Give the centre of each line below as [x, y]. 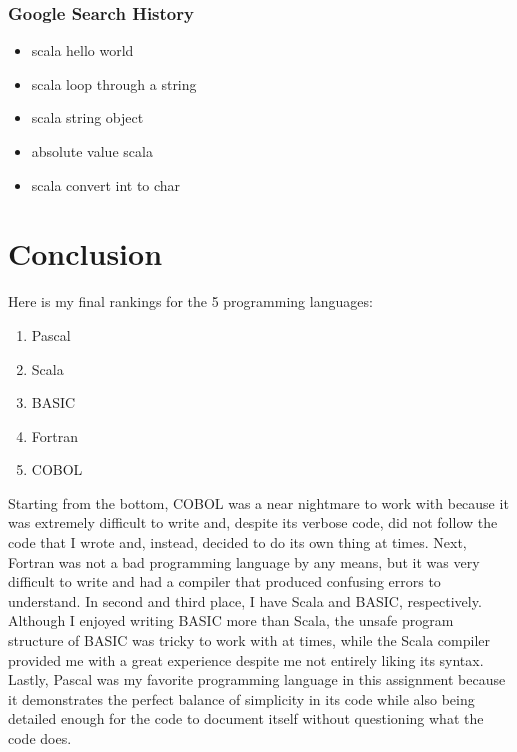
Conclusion [85, 253]
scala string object [87, 117]
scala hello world [82, 50]
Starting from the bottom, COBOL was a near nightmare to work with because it [258, 502]
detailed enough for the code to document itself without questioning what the [246, 718]
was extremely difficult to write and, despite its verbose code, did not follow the [253, 522]
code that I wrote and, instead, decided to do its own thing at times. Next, [237, 542]
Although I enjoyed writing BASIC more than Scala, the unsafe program [231, 620]
